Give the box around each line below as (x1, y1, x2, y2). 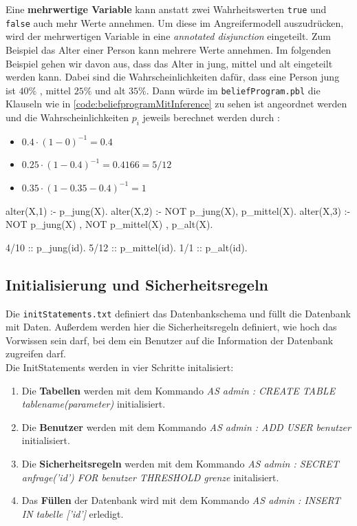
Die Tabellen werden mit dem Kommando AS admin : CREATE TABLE (21, 383, 336, 397)
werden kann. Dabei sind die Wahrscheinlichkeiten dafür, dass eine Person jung (6, 70, 340, 84)
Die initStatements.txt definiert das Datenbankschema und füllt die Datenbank (6, 306, 351, 320)
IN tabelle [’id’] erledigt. (21, 506, 124, 520)
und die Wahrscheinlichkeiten (6, 109, 129, 124)
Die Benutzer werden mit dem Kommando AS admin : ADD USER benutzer (21, 419, 351, 434)
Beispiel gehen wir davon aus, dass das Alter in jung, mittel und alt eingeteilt (6, 56, 333, 70)
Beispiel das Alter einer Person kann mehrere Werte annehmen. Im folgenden (6, 42, 331, 56)
